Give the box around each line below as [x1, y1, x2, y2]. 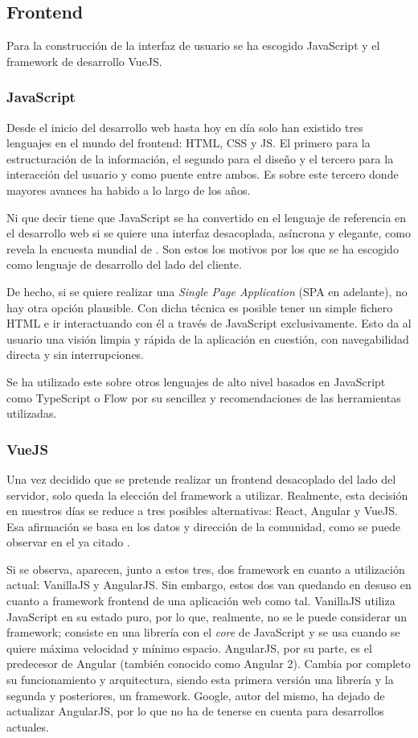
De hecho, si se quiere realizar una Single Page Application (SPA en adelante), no [6, 282, 408, 299]
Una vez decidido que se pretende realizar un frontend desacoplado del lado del [6, 470, 396, 487]
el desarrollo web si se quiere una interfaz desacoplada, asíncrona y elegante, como [6, 225, 411, 241]
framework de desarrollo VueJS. [6, 52, 162, 69]
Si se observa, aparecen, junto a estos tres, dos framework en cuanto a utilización [6, 560, 405, 577]
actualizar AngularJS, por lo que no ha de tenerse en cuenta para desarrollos [6, 703, 384, 719]
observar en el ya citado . [6, 534, 130, 550]
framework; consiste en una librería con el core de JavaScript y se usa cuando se [6, 624, 400, 641]
